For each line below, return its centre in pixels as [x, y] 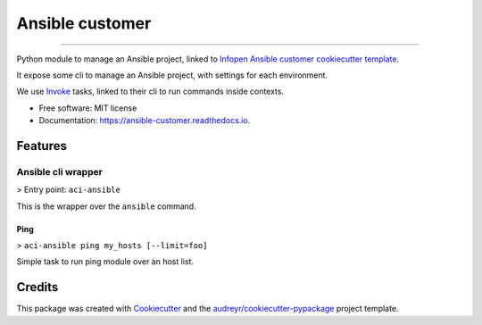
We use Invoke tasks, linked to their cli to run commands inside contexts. [150, 92]
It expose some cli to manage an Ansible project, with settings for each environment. [172, 75]
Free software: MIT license [88, 108]
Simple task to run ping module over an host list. [105, 262]
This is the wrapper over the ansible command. [106, 206]
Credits [37, 287]
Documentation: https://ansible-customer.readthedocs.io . [145, 121]
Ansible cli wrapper [59, 171]
